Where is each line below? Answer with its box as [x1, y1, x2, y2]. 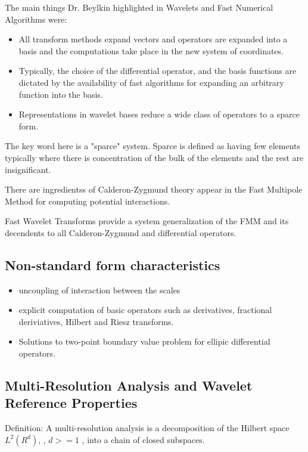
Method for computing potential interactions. [5, 194, 170, 207]
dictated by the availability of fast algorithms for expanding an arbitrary [18, 76, 284, 88]
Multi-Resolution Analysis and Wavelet [5, 376, 253, 395]
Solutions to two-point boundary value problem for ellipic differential [18, 335, 270, 348]
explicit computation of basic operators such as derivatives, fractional [18, 304, 272, 316]
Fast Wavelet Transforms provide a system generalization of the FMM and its [5, 215, 289, 227]
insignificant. [5, 163, 51, 175]
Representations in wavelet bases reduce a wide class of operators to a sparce [18, 108, 300, 120]
